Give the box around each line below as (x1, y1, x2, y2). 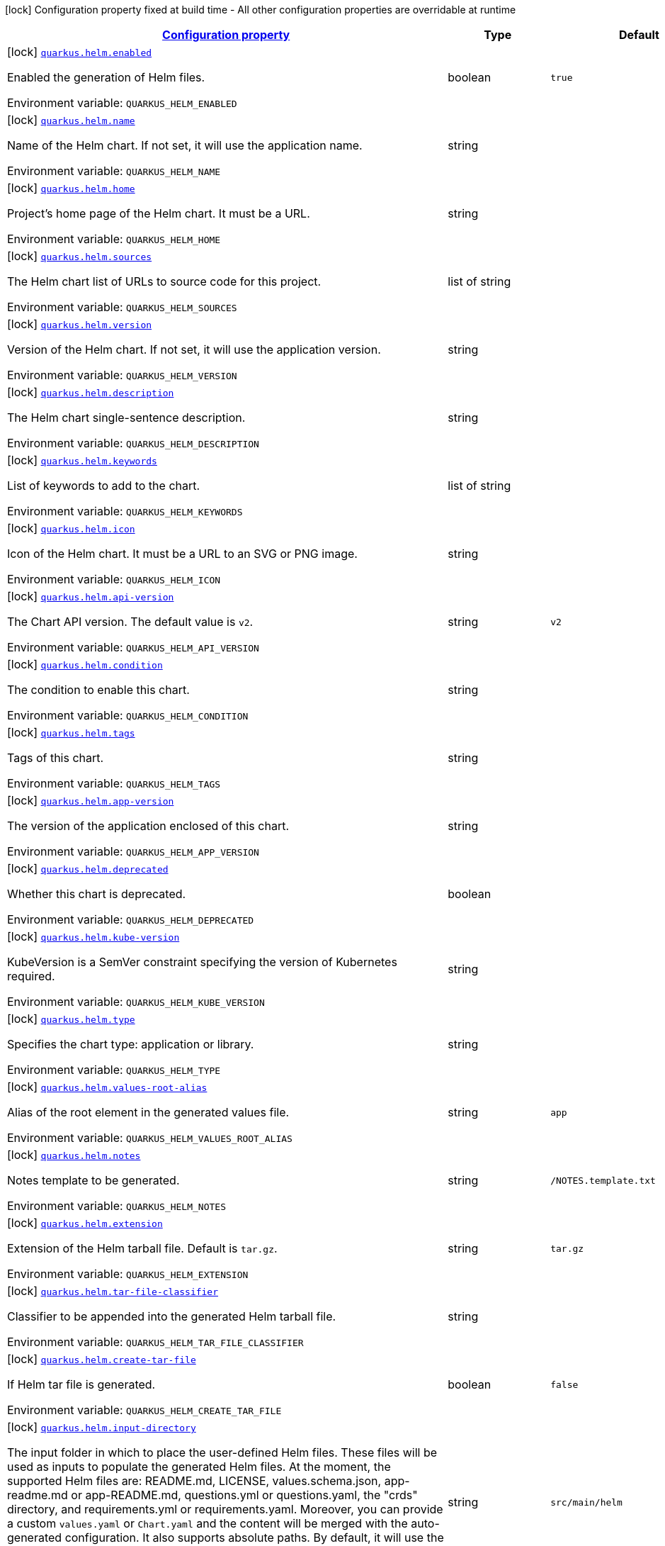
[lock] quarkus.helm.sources (7, 249, 152, 263)
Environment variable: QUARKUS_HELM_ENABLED (7, 96, 237, 110)
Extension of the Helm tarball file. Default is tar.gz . (7, 1241, 278, 1255)
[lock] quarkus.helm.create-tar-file (7, 1352, 196, 1366)
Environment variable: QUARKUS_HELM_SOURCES (7, 300, 237, 314)
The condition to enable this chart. (7, 683, 190, 697)
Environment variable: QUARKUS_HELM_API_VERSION (7, 640, 259, 654)
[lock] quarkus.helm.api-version (7, 589, 174, 603)
